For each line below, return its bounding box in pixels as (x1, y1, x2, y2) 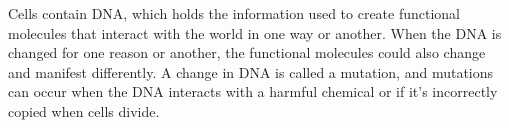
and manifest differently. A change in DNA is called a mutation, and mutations (8, 61, 494, 82)
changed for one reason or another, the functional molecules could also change (8, 42, 486, 63)
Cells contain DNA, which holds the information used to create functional (8, 3, 461, 23)
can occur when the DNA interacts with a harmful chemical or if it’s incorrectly (8, 81, 498, 102)
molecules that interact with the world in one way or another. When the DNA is (8, 22, 502, 43)
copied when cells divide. (8, 100, 160, 121)
